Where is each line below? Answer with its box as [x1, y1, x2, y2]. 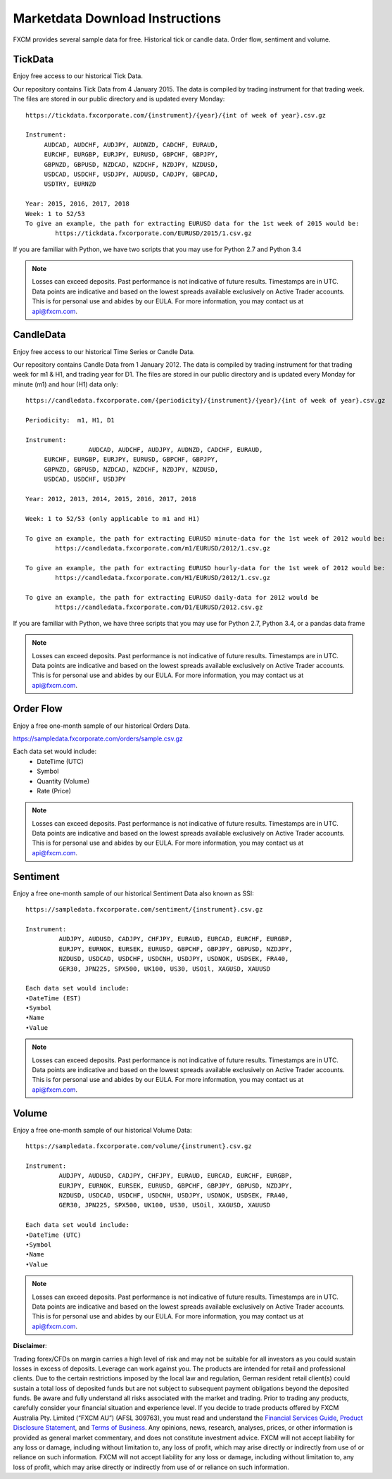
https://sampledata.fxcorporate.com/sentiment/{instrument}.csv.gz [25, 905, 263, 914]
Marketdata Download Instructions [13, 11, 222, 26]
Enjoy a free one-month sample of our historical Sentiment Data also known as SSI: [13, 889, 254, 898]
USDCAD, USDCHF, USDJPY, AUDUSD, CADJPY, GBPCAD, [44, 170, 219, 178]
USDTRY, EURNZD [44, 180, 96, 188]
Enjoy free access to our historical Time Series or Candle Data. [13, 347, 195, 355]
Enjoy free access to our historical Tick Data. [13, 72, 144, 80]
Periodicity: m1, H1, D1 [25, 416, 115, 424]
